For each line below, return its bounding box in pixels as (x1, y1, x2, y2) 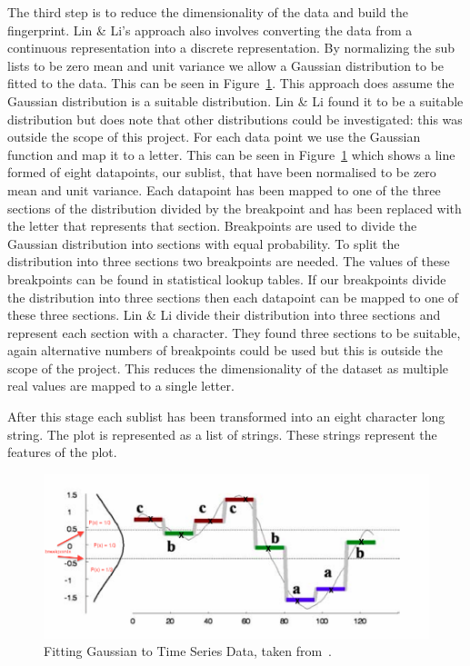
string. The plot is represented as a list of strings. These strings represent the (7, 424, 437, 443)
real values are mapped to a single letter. (7, 376, 235, 395)
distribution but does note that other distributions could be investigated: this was (7, 109, 463, 128)
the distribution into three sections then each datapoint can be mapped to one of (7, 287, 459, 306)
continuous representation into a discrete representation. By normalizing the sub (7, 38, 455, 57)
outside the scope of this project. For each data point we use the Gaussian (7, 127, 421, 146)
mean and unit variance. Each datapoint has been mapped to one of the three (7, 180, 441, 199)
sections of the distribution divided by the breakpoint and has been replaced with (7, 198, 462, 217)
